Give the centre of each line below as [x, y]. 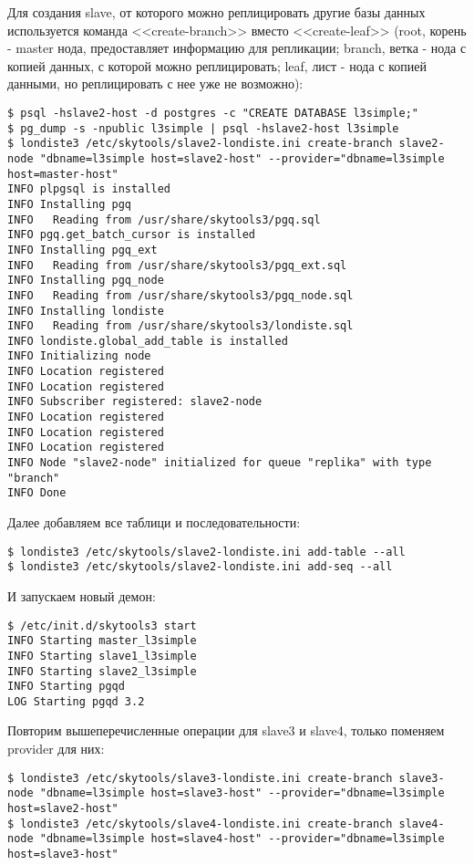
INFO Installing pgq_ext [82, 250]
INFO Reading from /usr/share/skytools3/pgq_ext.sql [177, 265]
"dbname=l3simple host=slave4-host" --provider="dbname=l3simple [242, 839]
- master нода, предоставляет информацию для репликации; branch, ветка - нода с [237, 48]
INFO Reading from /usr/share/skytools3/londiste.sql [180, 326]
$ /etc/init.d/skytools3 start [102, 625]
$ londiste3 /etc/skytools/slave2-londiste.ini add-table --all [206, 552]
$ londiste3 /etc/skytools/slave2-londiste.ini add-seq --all [200, 567]
